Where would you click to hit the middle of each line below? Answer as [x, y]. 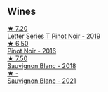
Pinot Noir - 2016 [32, 51]
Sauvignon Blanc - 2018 [42, 65]
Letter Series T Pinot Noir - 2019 [54, 36]
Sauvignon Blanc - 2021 [42, 81]
